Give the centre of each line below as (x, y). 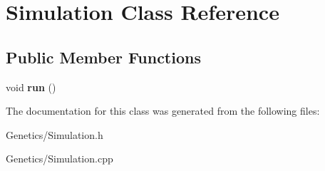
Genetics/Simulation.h (55, 134)
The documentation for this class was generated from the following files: (163, 111)
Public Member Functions (103, 57)
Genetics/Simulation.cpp (60, 159)
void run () (31, 87)
